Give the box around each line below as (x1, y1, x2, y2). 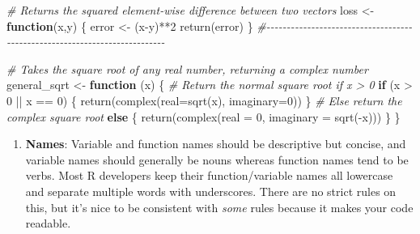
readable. (25, 215, 71, 232)
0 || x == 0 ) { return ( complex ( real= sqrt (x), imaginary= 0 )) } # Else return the (6, 91, 402, 108)
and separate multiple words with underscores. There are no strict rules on (25, 182, 397, 199)
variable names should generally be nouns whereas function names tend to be (25, 151, 409, 168)
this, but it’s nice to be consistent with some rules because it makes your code (25, 198, 414, 215)
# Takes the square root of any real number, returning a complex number (6, 60, 368, 77)
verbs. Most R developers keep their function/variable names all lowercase (25, 167, 393, 184)
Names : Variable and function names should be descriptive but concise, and (25, 135, 406, 152)
